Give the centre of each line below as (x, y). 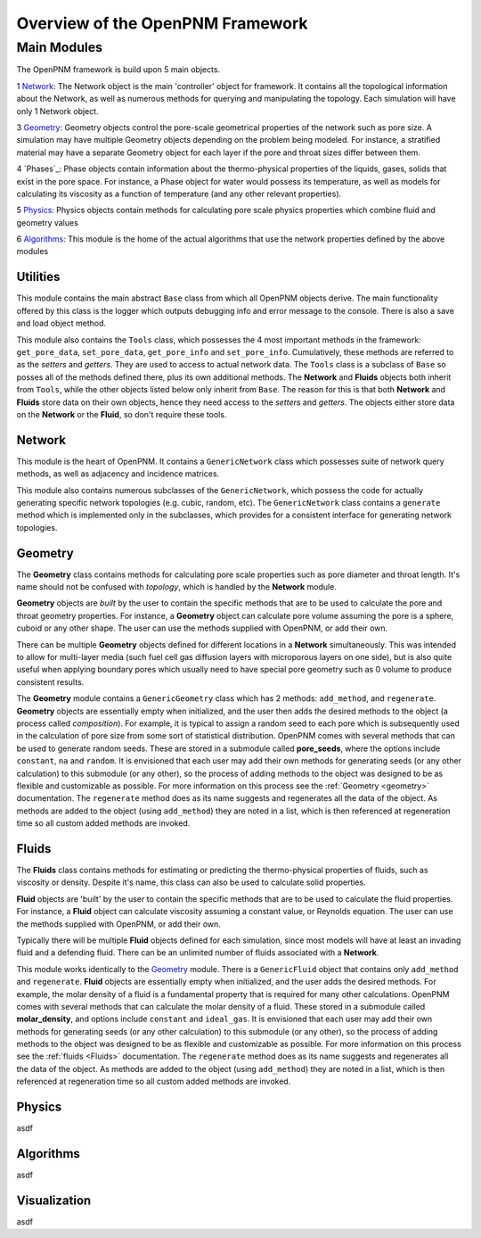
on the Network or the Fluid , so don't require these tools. (122, 414)
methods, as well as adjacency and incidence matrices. (118, 474)
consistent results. (50, 681)
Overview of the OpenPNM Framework (162, 23)
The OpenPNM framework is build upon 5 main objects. (118, 70)
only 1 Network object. (57, 111)
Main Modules (59, 47)
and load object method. (61, 323)
